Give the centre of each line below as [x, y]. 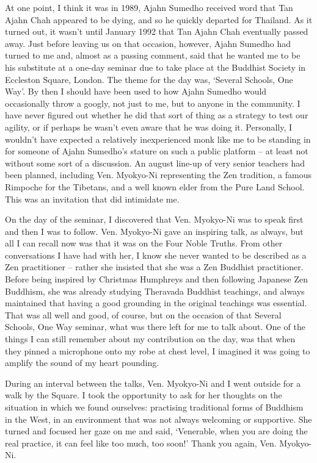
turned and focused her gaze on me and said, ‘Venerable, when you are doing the [156, 431]
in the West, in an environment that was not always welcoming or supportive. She [158, 419]
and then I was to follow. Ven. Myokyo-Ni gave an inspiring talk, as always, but [154, 231]
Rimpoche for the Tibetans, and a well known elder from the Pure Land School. [155, 186]
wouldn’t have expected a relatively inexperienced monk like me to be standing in [158, 139]
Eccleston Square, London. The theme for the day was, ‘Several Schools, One [149, 79]
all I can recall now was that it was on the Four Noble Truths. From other [144, 243]
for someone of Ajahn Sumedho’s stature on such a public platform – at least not [157, 151]
